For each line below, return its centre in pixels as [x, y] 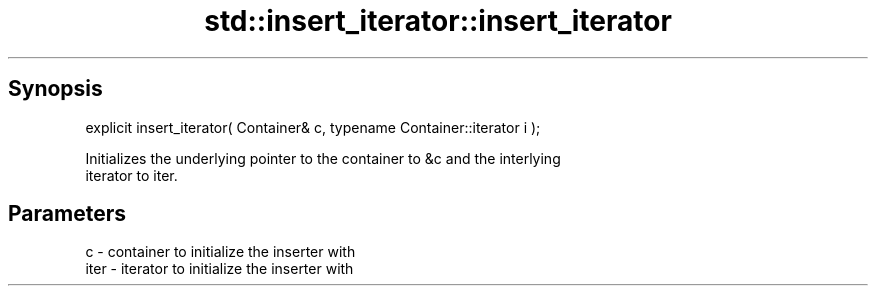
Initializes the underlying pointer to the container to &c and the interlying [323, 158]
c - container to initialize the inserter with [220, 252]
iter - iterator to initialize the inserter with [219, 269]
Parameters [67, 214]
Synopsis [55, 89]
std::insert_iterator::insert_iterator [438, 21]
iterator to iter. [131, 175]
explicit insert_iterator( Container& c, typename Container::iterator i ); [313, 127]
